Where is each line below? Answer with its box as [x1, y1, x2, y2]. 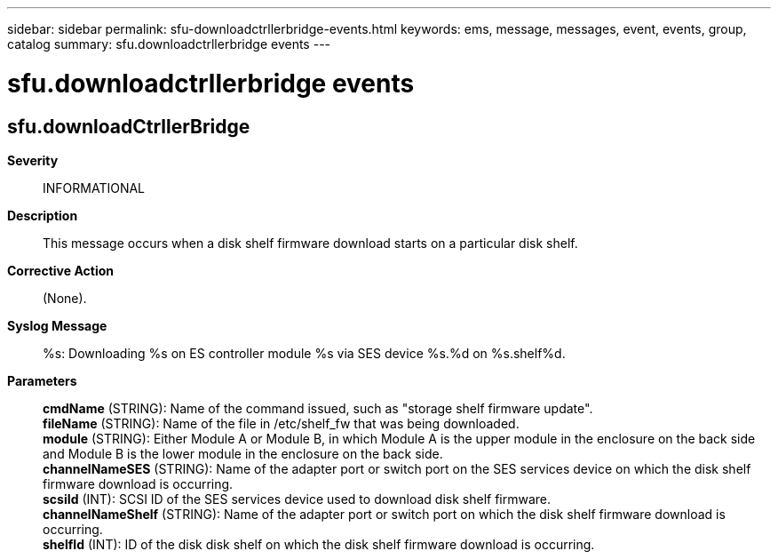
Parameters [7, 372, 77, 388]
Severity [7, 152, 59, 168]
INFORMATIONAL [43, 180, 146, 196]
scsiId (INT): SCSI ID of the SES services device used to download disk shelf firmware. [43, 491, 552, 507]
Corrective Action [7, 262, 114, 278]
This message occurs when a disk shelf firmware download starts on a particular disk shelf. [43, 235, 578, 251]
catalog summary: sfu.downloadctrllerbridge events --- [7, 36, 331, 52]
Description [7, 207, 78, 223]
